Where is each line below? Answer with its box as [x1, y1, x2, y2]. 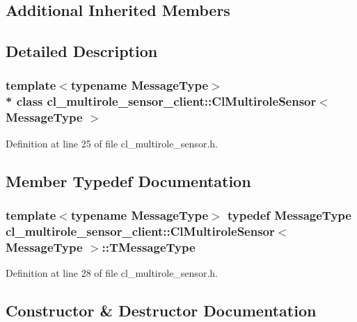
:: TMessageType [102, 238, 196, 255]
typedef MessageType [227, 206, 351, 223]
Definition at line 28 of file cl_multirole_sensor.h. [6, 266, 218, 280]
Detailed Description [6, 40, 158, 62]
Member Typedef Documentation [6, 170, 251, 191]
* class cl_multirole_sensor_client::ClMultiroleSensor [6, 92, 317, 110]
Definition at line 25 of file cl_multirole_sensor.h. [6, 136, 218, 150]
